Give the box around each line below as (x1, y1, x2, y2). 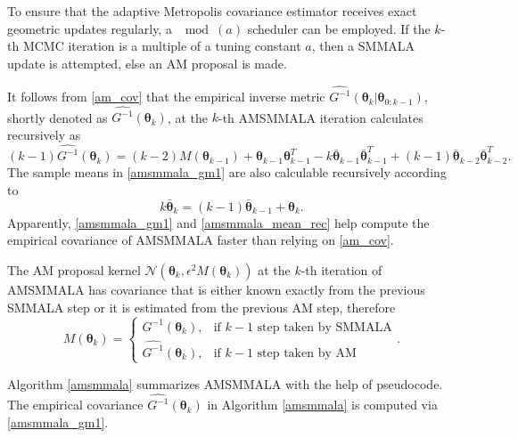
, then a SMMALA (311, 36, 415, 55)
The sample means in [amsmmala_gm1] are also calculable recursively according (7, 163, 447, 182)
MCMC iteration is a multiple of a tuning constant (22, 36, 301, 55)
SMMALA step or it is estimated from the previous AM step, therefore (7, 297, 396, 316)
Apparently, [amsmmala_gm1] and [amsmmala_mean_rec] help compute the (7, 213, 430, 231)
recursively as (7, 126, 81, 143)
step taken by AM (257, 346, 357, 360)
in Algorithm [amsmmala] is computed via (207, 395, 438, 414)
